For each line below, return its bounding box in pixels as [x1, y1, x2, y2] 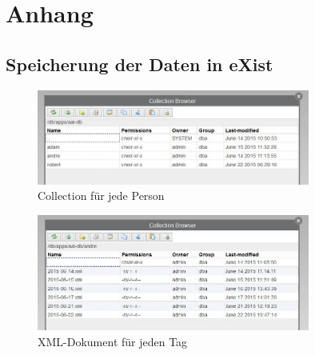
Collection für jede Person [38, 187, 165, 204]
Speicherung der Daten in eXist [6, 51, 273, 76]
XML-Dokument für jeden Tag [38, 333, 188, 349]
